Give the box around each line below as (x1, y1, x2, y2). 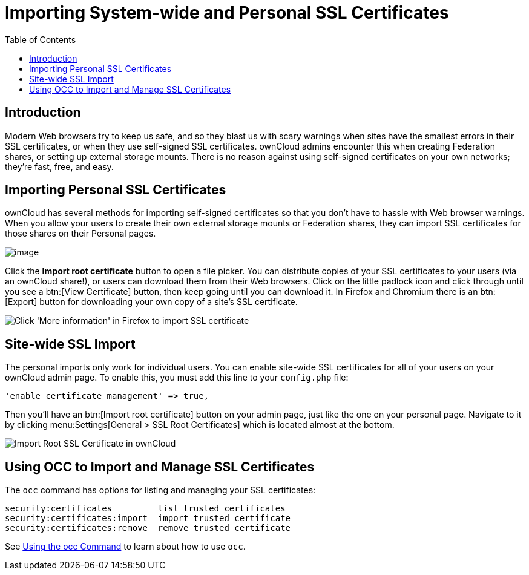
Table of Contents (5, 34, 76, 45)
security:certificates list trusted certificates (5, 504, 286, 514)
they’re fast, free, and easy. (5, 161, 114, 172)
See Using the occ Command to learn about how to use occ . (5, 541, 246, 552)
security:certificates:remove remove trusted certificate (5, 523, 291, 533)
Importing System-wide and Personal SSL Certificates (5, 2, 449, 23)
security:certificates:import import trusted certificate (5, 513, 291, 524)
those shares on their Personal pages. (5, 228, 156, 239)
